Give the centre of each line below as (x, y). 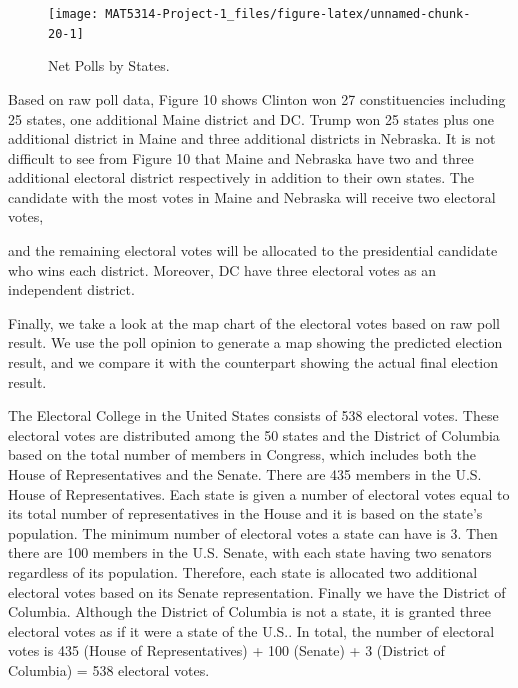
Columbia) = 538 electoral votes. (109, 669)
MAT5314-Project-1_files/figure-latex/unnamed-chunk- (288, 14)
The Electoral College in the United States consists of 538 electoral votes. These (253, 415)
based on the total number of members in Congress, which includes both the (242, 454)
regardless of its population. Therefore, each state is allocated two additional (243, 571)
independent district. (71, 289)
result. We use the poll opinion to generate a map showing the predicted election (255, 342)
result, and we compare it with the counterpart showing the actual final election (253, 362)
